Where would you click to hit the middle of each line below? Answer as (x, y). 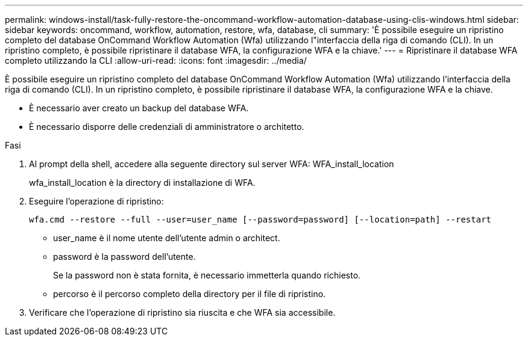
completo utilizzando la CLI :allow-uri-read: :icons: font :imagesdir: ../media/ (156, 60)
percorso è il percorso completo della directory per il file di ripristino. (190, 294)
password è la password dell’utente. (124, 257)
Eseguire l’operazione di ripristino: (96, 201)
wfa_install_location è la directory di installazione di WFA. (142, 183)
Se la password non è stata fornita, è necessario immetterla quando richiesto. (207, 275)
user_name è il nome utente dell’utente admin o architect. (167, 238)
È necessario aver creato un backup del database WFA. (139, 108)
